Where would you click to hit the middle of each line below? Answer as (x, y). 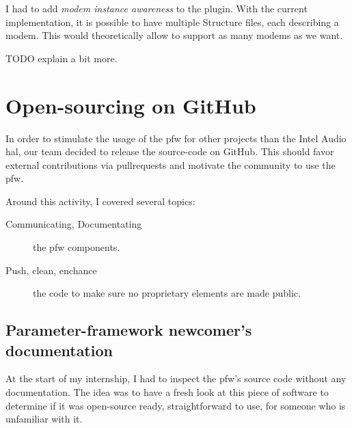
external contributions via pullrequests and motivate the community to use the (171, 164)
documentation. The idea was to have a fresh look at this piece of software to (167, 392)
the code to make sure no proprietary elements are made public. (167, 293)
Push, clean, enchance (51, 270)
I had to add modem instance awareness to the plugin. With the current (157, 8)
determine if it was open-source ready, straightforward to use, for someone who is (176, 405)
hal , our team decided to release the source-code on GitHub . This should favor (170, 151)
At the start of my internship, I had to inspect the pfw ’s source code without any (176, 378)
